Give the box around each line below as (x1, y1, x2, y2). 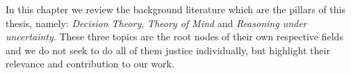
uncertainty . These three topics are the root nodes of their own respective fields (6, 29, 343, 44)
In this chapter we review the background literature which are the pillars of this (6, 2, 345, 16)
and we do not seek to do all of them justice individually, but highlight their (6, 42, 330, 57)
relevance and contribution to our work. (6, 56, 174, 71)
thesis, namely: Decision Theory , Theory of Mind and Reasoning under (6, 15, 307, 30)
